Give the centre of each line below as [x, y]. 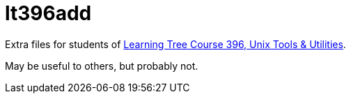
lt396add [48, 13]
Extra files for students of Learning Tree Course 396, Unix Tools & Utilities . [175, 44]
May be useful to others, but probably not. [102, 66]
